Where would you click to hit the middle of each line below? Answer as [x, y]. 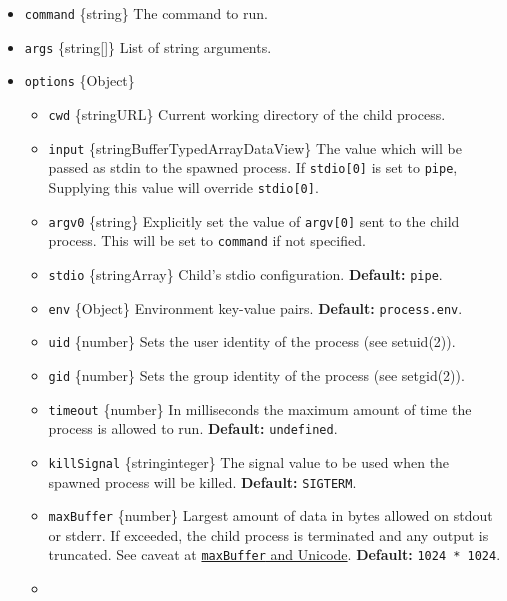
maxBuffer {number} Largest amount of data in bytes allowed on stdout [270, 515]
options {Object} [79, 80]
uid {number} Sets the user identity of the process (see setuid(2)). [252, 341]
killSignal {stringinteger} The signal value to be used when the [249, 461]
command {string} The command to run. [146, 13]
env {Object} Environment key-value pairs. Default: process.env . [255, 307]
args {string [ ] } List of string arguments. [148, 46]
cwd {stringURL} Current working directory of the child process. [247, 113]
